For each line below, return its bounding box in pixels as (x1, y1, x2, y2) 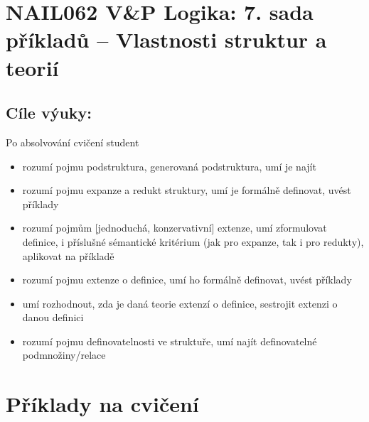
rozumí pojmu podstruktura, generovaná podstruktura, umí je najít (22, 158, 316, 173)
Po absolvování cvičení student (6, 134, 139, 149)
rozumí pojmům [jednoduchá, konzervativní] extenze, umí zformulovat (22, 220, 327, 235)
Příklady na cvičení (6, 389, 199, 418)
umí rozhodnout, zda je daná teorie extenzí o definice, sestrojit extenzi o (22, 296, 338, 310)
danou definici (22, 310, 84, 325)
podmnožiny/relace (22, 347, 106, 362)
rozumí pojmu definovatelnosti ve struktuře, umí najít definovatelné (22, 333, 317, 348)
